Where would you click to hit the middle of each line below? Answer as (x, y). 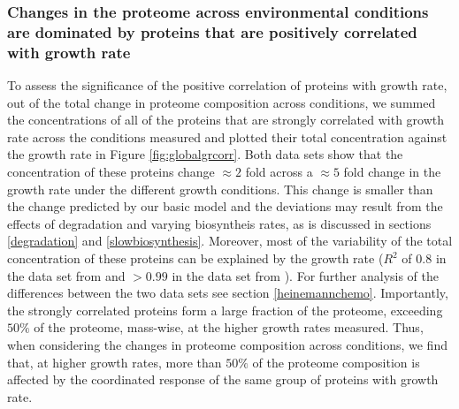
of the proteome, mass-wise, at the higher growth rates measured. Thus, (229, 327)
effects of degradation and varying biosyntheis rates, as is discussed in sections (219, 223)
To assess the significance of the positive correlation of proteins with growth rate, (227, 85)
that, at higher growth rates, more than (115, 362)
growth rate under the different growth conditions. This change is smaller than (220, 189)
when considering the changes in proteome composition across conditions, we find (227, 344)
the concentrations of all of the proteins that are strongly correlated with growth (226, 120)
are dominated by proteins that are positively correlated (212, 31)
